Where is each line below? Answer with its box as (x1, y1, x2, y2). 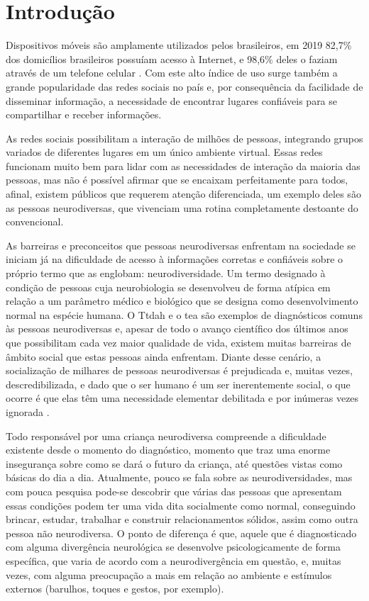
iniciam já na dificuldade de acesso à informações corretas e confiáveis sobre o (6, 252, 343, 266)
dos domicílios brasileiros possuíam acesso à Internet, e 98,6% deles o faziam (6, 51, 338, 66)
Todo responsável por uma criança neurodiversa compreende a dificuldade (6, 428, 326, 443)
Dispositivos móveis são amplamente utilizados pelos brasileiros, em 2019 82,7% (6, 38, 352, 52)
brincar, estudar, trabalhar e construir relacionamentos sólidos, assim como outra (6, 512, 358, 527)
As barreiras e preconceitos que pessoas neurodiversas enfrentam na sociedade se (6, 237, 356, 252)
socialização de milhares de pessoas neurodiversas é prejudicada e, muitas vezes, (6, 363, 353, 378)
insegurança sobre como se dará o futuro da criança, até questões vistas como (6, 456, 343, 471)
